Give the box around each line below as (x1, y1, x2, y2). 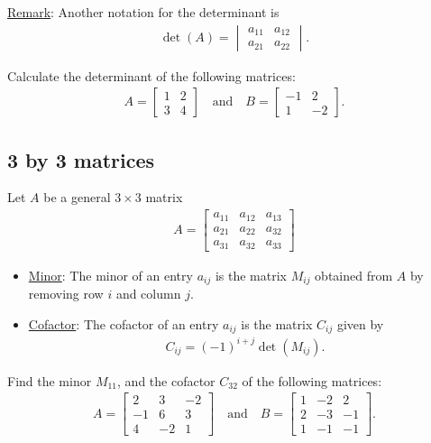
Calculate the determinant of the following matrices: (7, 66, 296, 85)
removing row (28, 284, 104, 302)
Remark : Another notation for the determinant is (7, 3, 280, 21)
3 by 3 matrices (7, 145, 155, 173)
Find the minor (7, 371, 92, 390)
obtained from (315, 265, 393, 284)
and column (115, 284, 181, 302)
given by (336, 314, 384, 333)
